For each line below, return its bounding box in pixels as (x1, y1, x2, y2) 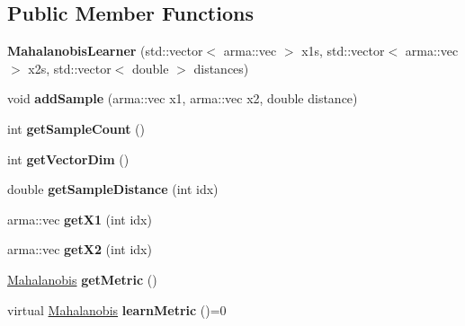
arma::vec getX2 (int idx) (7, 240, 152, 259)
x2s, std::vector (28, 58, 112, 77)
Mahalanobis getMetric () (7, 269, 157, 288)
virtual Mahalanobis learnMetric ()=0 (7, 300, 227, 319)
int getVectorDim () (7, 149, 130, 168)
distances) (193, 58, 249, 77)
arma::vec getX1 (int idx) (7, 209, 152, 228)
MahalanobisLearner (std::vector (7, 41, 203, 60)
